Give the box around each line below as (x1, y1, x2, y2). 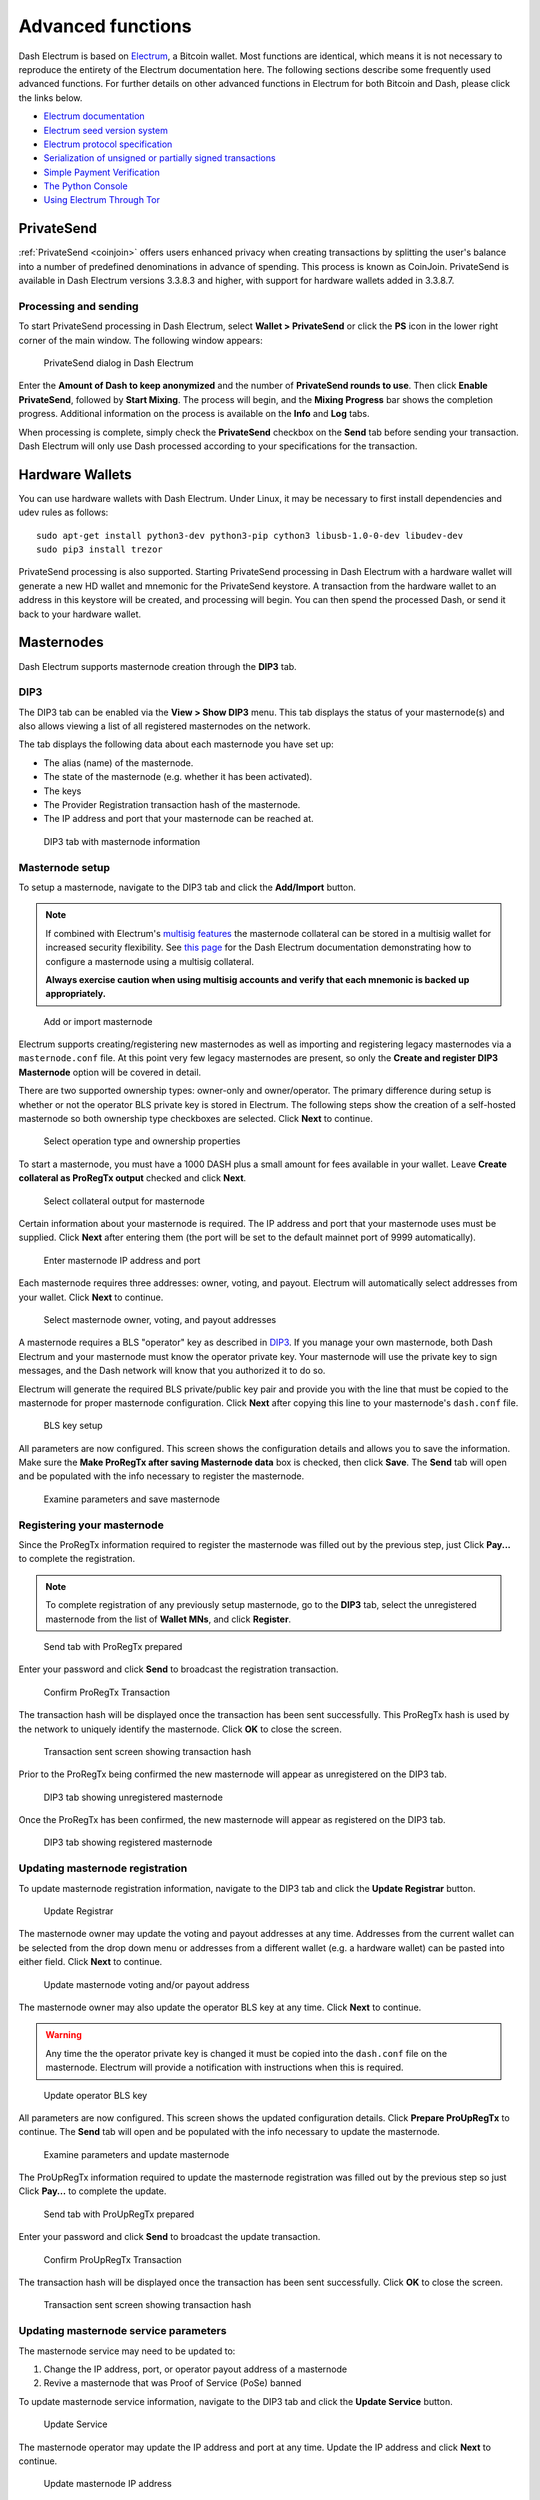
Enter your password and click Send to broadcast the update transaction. (18, 2231, 321, 2243)
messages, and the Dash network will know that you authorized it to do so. (18, 1365, 326, 1377)
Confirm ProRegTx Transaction (43, 1686, 170, 1698)
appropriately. (45, 988, 107, 1000)
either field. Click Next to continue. (18, 1956, 163, 1968)
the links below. (18, 91, 83, 104)
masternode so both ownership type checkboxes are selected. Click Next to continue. (18, 1113, 374, 1125)
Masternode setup (18, 860, 110, 874)
